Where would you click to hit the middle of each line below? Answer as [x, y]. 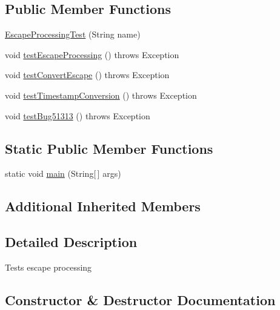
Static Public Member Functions [109, 148]
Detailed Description [71, 242]
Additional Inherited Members [103, 206]
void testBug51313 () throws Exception [78, 115]
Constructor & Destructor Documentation [140, 299]
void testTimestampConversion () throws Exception [101, 95]
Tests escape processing [48, 267]
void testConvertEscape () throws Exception [87, 75]
